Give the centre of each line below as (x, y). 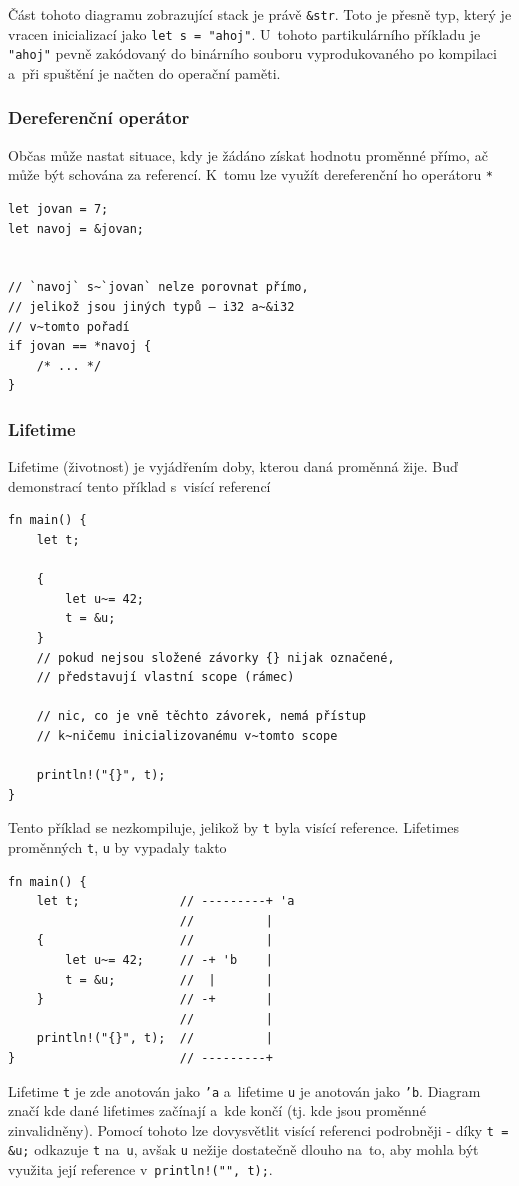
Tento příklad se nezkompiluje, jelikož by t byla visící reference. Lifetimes (234, 827)
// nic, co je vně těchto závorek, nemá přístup (201, 716)
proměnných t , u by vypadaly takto (117, 846)
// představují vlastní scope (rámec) (165, 677)
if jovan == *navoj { (80, 346)
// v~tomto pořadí (69, 326)
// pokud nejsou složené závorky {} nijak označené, (215, 657)
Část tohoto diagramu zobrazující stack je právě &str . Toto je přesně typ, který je (260, 14)
